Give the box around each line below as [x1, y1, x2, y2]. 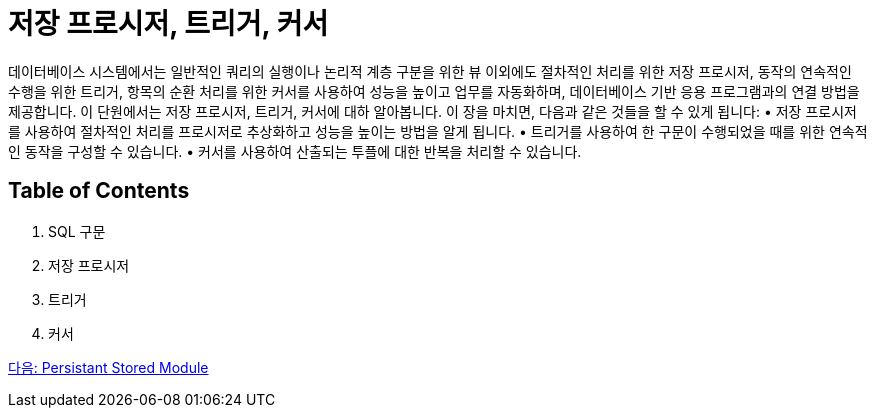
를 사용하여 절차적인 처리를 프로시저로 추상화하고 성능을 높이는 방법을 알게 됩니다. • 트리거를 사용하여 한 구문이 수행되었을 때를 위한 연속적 [8, 122, 868, 140]
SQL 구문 [48, 222, 106, 240]
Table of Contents [8, 178, 190, 204]
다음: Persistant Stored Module [8, 358, 209, 376]
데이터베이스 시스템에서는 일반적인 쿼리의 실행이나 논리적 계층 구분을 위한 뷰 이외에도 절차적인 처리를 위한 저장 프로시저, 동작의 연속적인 [8, 62, 852, 80]
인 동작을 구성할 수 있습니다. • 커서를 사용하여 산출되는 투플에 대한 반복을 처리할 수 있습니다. [8, 142, 582, 160]
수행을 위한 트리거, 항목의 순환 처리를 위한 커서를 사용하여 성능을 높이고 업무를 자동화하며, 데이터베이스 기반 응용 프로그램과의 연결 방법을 [8, 82, 860, 100]
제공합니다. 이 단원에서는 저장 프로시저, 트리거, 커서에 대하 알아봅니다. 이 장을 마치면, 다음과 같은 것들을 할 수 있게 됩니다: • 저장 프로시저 [8, 102, 857, 120]
